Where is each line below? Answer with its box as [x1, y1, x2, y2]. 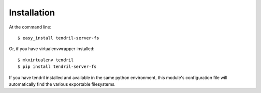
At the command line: [9, 24, 52, 30]
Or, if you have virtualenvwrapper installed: [9, 46, 95, 52]
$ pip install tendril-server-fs [17, 64, 97, 69]
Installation [9, 7, 55, 18]
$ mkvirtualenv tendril [17, 57, 74, 63]
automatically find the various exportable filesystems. [9, 81, 116, 87]
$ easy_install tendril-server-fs [17, 35, 99, 40]
